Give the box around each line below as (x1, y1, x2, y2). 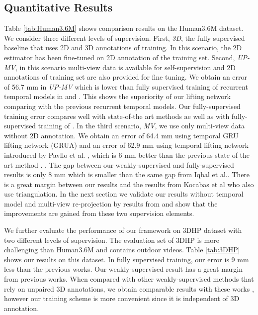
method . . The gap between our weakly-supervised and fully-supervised (15, 159, 234, 170)
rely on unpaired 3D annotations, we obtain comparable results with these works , (4, 283, 254, 294)
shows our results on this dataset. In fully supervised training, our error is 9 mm (4, 254, 249, 264)
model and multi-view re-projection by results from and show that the (4, 198, 218, 209)
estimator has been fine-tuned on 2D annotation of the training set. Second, (4, 52, 235, 62)
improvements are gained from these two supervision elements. (4, 208, 194, 218)
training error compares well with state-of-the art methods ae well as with (4, 110, 230, 121)
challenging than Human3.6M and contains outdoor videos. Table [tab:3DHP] (4, 244, 240, 255)
